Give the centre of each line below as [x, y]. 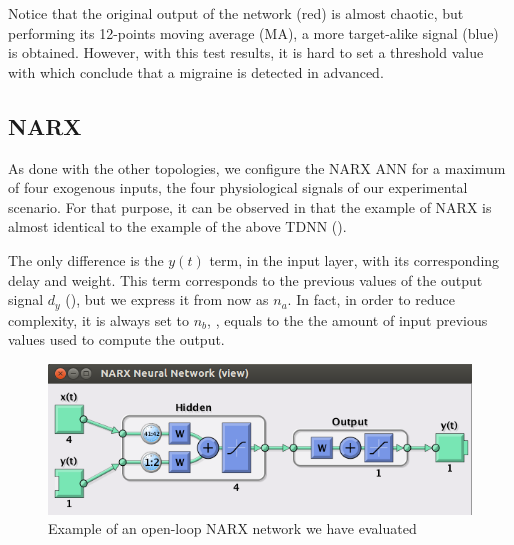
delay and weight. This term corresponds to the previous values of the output [245, 279]
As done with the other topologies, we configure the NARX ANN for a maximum [257, 167]
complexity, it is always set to [99, 319]
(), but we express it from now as [167, 299]
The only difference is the [86, 259]
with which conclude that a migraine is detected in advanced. [196, 71]
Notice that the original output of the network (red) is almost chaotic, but [236, 13]
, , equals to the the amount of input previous [347, 319]
